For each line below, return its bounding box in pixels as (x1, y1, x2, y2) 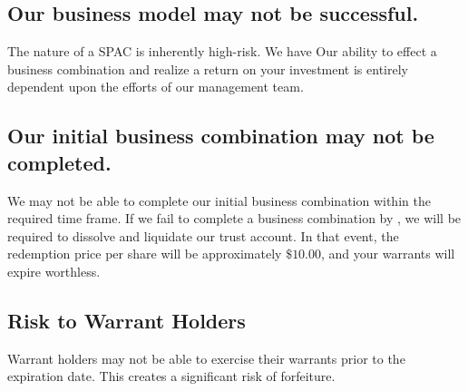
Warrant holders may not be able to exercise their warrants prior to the (7, 348, 405, 367)
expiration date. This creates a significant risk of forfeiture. (7, 367, 336, 386)
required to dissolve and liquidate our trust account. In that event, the (7, 226, 399, 245)
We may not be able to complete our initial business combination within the (7, 191, 431, 210)
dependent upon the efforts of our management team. (7, 77, 304, 96)
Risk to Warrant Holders (7, 306, 246, 334)
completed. (7, 148, 112, 176)
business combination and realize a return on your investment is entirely (7, 59, 408, 78)
